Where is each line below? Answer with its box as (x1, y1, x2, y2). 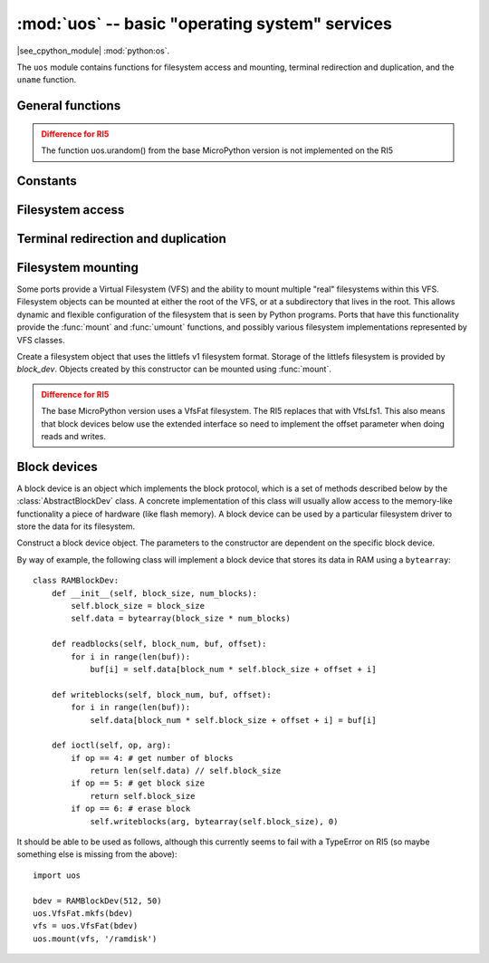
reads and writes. (41, 430, 107, 441)
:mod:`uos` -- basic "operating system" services (16, 14, 393, 34)
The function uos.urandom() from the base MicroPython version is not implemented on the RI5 (41, 145, 394, 156)
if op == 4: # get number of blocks (71, 753, 235, 763)
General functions (16, 98, 121, 113)
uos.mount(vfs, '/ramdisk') (33, 933, 158, 944)
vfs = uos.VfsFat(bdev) (33, 920, 139, 931)
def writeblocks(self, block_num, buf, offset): (51, 689, 272, 699)
